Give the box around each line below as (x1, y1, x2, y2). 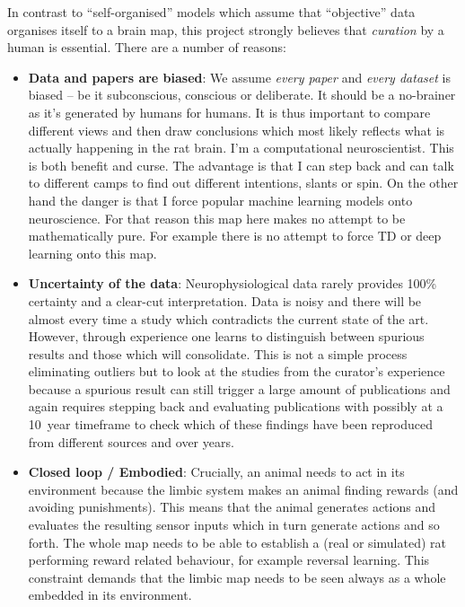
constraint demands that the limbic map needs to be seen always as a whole (28, 567, 446, 586)
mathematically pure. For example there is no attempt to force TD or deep (28, 226, 442, 245)
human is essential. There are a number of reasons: (7, 38, 286, 57)
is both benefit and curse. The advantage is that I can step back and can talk (28, 155, 454, 174)
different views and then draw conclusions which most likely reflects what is (28, 120, 445, 139)
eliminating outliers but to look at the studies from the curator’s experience (28, 362, 445, 381)
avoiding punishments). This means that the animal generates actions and (28, 497, 435, 516)
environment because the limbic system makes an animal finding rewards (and (28, 479, 459, 498)
